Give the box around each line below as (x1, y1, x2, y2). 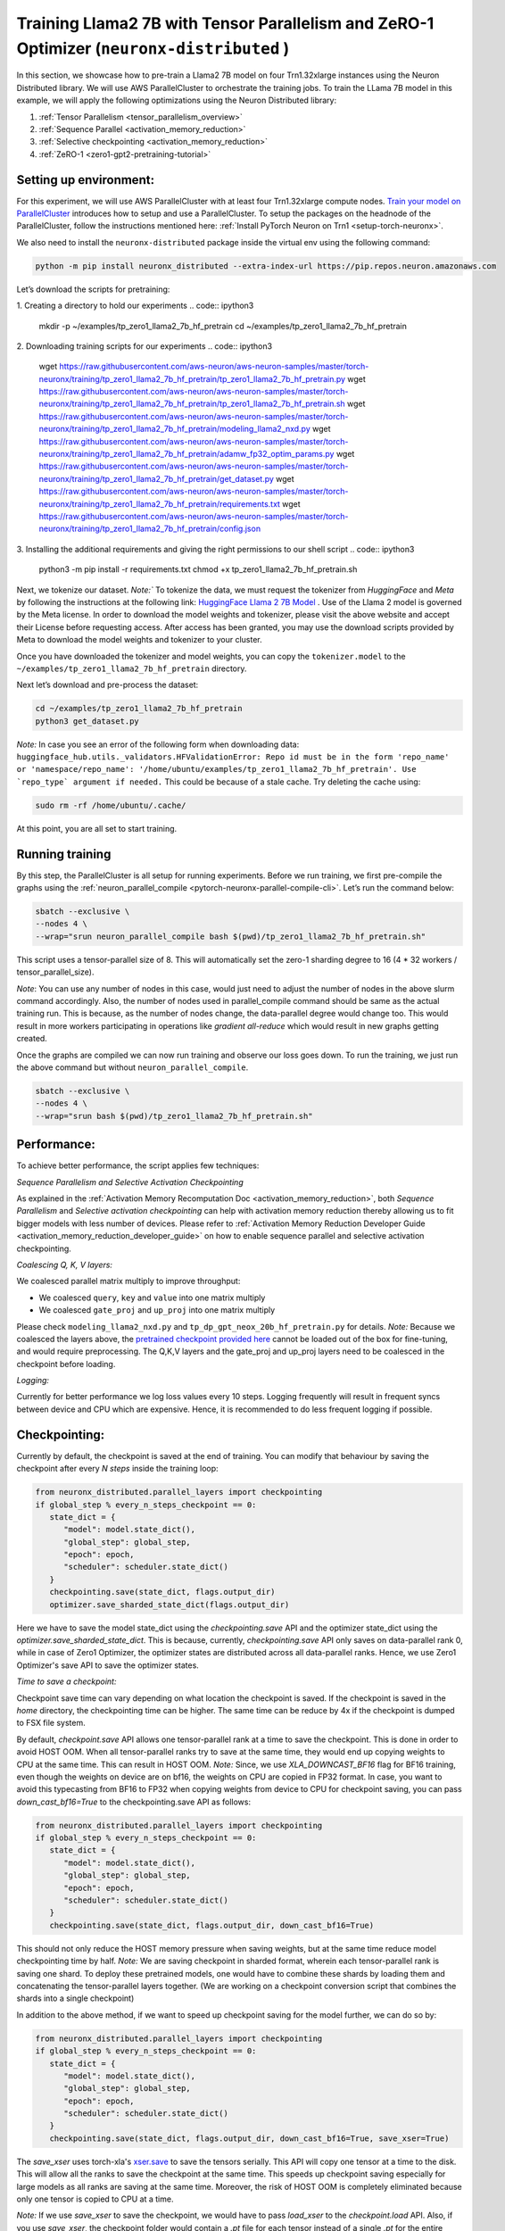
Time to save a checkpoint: (16, 1676, 117, 1687)
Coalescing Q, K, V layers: (16, 1259, 113, 1270)
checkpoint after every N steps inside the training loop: (16, 1464, 219, 1474)
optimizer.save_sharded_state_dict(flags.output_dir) (49, 1599, 290, 1610)
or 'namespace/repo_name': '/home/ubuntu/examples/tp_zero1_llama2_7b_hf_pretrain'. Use (16, 764, 417, 775)
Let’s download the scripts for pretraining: (16, 284, 170, 294)
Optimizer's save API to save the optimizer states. (16, 1660, 200, 1671)
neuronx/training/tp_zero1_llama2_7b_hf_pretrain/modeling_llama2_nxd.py (38, 424, 311, 435)
